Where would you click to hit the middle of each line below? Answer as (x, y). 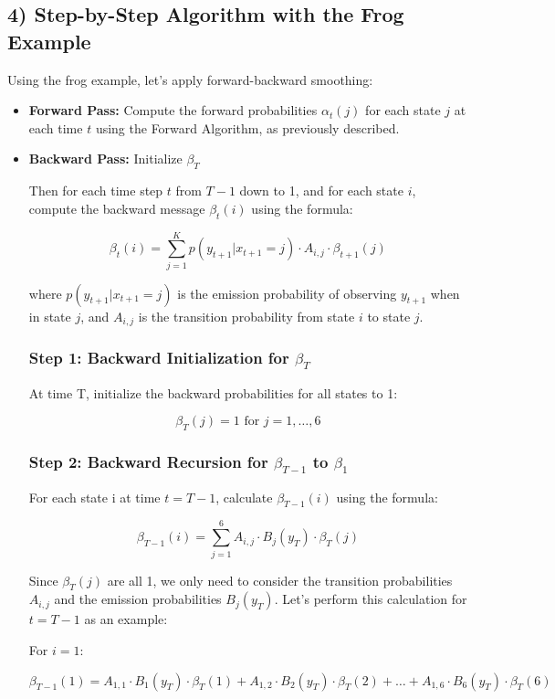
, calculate (244, 497)
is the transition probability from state (246, 316)
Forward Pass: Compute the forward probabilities (173, 110)
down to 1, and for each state (321, 191)
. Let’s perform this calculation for (371, 599)
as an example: (126, 619)
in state (50, 316)
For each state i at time (94, 497)
